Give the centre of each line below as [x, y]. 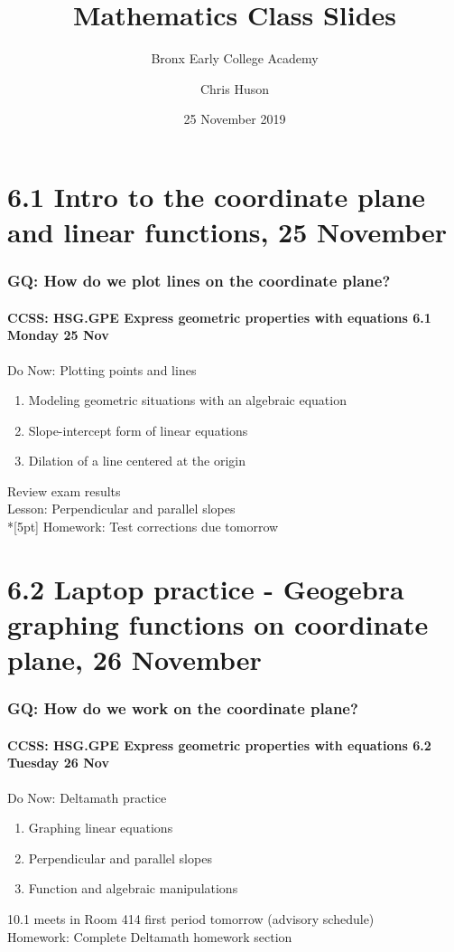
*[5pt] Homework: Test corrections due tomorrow [143, 527]
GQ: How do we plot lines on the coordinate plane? [199, 281]
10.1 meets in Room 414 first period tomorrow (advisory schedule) [191, 919]
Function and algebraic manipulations [133, 888]
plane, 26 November [134, 660]
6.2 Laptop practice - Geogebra [206, 588]
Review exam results [64, 490]
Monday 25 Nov [58, 335]
